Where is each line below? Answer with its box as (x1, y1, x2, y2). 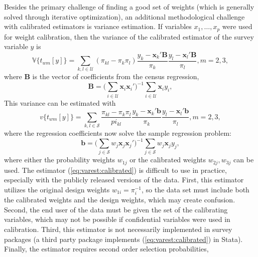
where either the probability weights (4, 154, 115, 165)
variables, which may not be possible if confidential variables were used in (4, 214, 230, 224)
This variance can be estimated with (4, 97, 116, 108)
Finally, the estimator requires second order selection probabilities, (4, 243, 209, 254)
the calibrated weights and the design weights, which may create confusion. (4, 194, 235, 205)
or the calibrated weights (130, 154, 206, 165)
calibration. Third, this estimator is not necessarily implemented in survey (4, 223, 232, 234)
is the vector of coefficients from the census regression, (32, 71, 199, 82)
